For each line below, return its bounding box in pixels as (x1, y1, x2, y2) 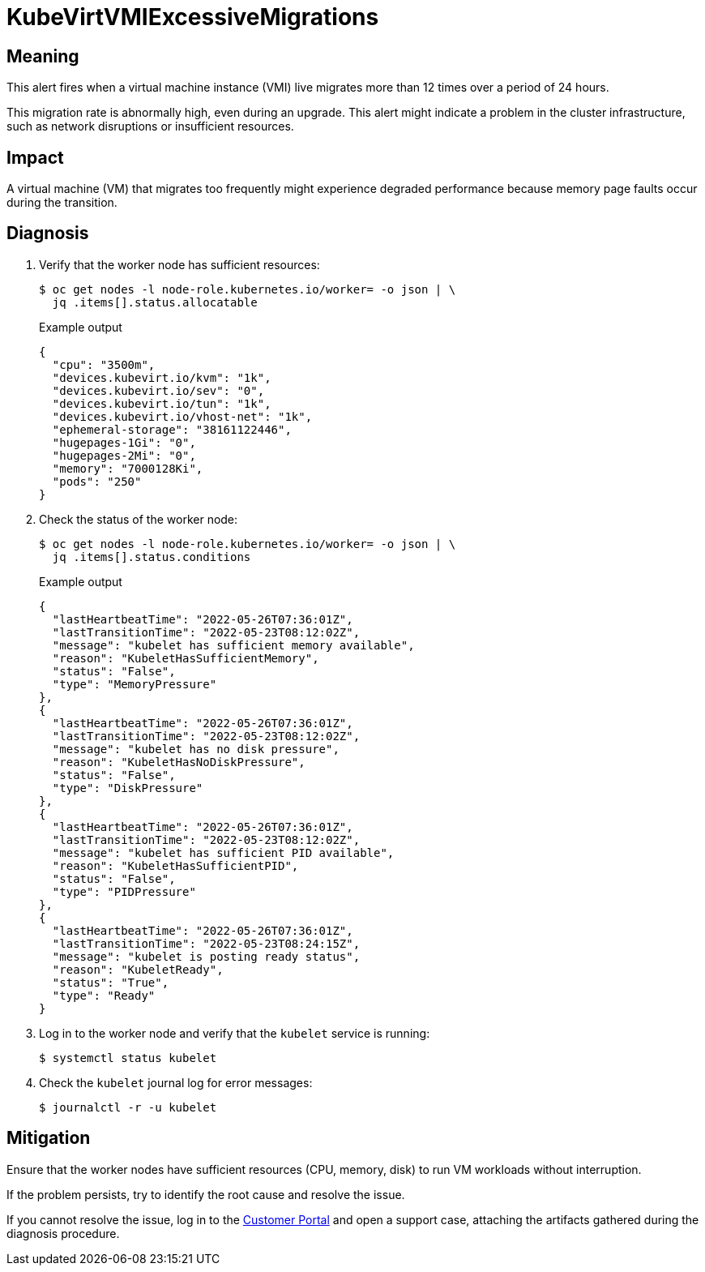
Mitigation (6, 1128, 91, 1149)
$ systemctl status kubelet (39, 1051, 217, 1064)
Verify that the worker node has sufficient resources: (39, 257, 320, 272)
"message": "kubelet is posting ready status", (52, 949, 361, 963)
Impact (6, 147, 64, 168)
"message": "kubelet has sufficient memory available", (52, 638, 415, 652)
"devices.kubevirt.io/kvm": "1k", (52, 370, 271, 384)
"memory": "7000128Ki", (52, 461, 203, 475)
